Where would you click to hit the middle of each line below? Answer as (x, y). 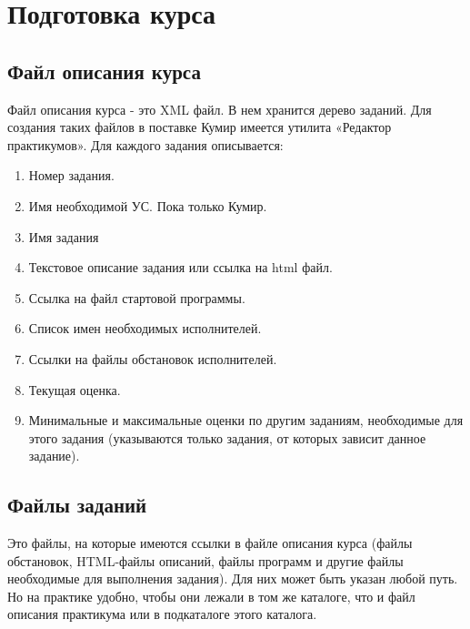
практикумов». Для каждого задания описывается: (145, 144)
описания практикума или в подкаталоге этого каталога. (162, 614)
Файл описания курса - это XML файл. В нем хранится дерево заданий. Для (220, 109)
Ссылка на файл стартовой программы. (137, 297)
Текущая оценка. (75, 389)
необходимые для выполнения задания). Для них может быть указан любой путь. (233, 578)
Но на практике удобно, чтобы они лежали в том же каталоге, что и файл (211, 596)
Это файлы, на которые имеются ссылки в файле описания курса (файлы (210, 543)
